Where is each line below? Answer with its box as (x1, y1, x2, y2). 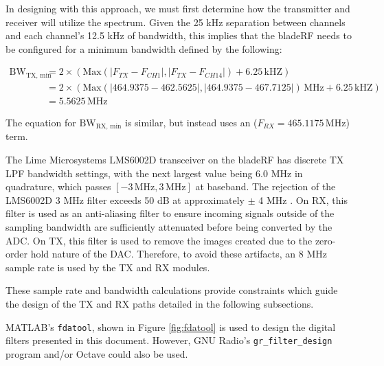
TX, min (25, 71, 52, 79)
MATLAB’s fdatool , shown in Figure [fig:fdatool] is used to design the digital (5, 319, 336, 334)
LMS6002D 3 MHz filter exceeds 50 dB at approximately (5, 192, 245, 207)
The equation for (5, 115, 76, 129)
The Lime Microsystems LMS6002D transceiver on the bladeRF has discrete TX (5, 152, 344, 166)
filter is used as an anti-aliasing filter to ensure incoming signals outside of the (5, 206, 335, 220)
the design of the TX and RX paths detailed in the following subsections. (5, 296, 314, 310)
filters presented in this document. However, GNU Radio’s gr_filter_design (5, 333, 332, 347)
